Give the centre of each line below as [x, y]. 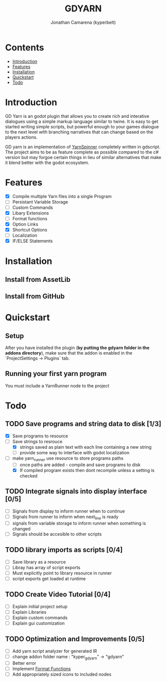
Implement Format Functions [41, 669]
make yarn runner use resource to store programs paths [68, 459]
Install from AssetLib [38, 280]
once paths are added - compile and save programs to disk [80, 465]
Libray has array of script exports [46, 567]
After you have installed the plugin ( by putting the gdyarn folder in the [77, 348]
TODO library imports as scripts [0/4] [64, 550]
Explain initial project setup [40, 606]
